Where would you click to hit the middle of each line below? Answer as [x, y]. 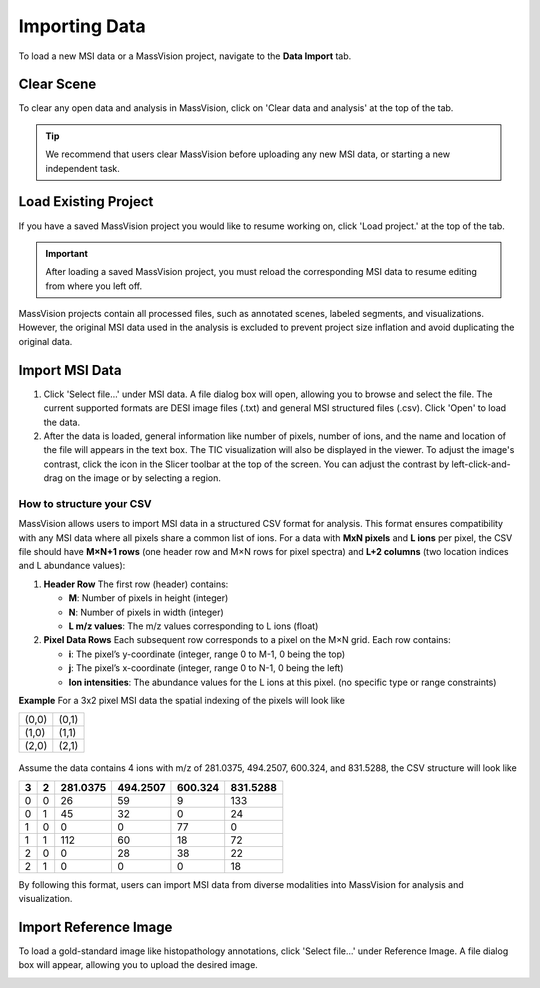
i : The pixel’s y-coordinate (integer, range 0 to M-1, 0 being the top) [207, 654]
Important [67, 253]
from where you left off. [94, 286]
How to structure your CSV [85, 503]
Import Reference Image [95, 926]
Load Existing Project [86, 201]
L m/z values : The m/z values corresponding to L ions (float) [193, 626]
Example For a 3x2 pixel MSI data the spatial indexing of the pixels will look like [181, 700]
